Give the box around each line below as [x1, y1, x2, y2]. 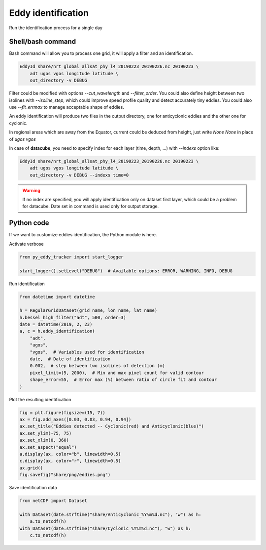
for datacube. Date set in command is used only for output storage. [22, 203, 159, 210]
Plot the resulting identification [9, 396, 71, 402]
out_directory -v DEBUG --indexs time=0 [30, 172, 129, 178]
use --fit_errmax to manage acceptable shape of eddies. [9, 104, 124, 110]
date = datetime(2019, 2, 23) [19, 322, 93, 327]
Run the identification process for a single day [9, 25, 103, 31]
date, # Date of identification [30, 356, 111, 362]
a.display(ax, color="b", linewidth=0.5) [19, 451, 121, 457]
